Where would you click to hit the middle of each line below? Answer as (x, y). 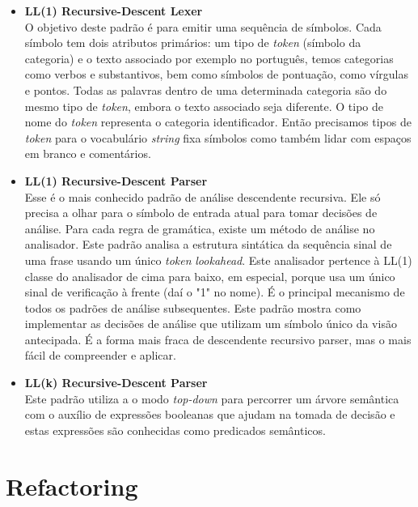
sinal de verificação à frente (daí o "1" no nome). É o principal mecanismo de (215, 292)
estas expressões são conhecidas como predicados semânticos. (175, 430)
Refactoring (72, 486)
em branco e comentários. (88, 153)
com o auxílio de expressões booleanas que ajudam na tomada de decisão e (210, 414)
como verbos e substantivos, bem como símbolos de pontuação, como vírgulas (217, 74)
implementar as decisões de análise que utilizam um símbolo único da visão (211, 324)
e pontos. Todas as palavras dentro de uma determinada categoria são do (206, 89)
